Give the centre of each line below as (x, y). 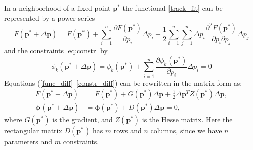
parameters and (28, 142)
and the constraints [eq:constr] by (56, 51)
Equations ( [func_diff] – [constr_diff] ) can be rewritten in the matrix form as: (123, 82)
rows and (128, 131)
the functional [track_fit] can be (173, 8)
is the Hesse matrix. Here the (187, 120)
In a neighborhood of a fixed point (57, 8)
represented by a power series (50, 17)
